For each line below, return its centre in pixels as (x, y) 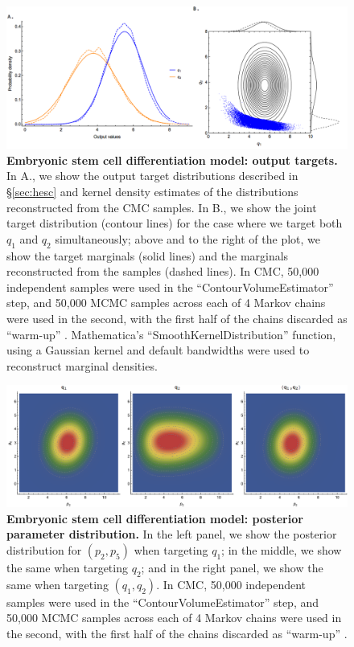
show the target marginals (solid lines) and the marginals (148, 255)
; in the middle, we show (282, 550)
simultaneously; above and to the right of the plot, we (188, 238)
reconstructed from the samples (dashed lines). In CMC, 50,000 (163, 271)
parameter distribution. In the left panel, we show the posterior (172, 534)
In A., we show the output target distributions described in (152, 176)
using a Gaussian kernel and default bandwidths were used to (158, 350)
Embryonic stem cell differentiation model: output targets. (172, 160)
